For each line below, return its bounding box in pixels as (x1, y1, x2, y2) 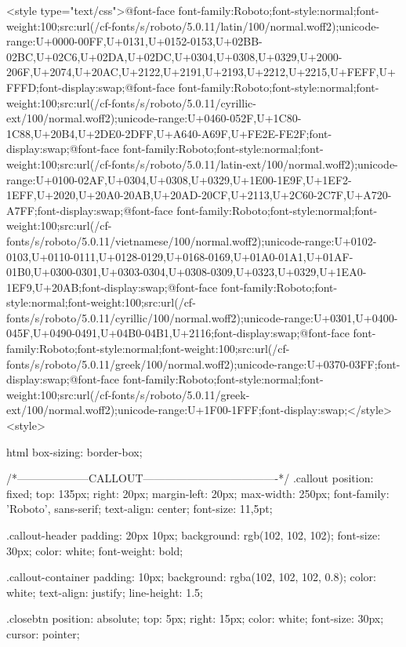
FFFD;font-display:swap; (6, 78, 125, 95)
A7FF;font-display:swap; (6, 202, 124, 218)
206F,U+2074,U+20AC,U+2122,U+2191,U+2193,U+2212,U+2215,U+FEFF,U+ (6, 64, 396, 80)
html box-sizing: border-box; (6, 443, 143, 460)
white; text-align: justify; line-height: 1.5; (6, 583, 203, 600)
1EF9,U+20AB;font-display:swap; (6, 278, 168, 295)
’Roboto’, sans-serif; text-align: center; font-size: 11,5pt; (6, 500, 273, 517)
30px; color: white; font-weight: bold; (6, 542, 183, 558)
